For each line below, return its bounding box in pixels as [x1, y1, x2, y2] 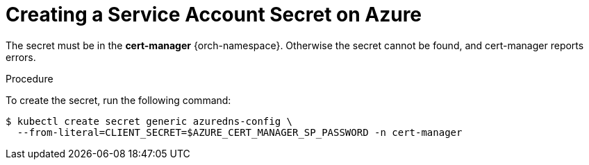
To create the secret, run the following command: [6, 94, 231, 106]
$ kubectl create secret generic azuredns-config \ [6, 115, 293, 127]
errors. [6, 51, 36, 63]
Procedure [6, 72, 53, 85]
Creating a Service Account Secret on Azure [6, 3, 422, 26]
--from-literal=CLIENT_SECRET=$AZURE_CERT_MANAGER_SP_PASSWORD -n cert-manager [17, 126, 463, 138]
